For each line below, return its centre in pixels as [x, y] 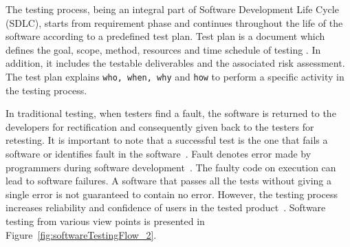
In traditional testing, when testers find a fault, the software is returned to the [171, 113]
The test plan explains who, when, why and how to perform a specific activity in [175, 76]
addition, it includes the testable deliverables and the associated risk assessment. [175, 63]
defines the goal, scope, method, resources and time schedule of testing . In [163, 49]
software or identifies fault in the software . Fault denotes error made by [158, 153]
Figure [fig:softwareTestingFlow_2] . [81, 234]
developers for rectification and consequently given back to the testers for [160, 126]
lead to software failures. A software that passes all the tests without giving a [168, 181]
